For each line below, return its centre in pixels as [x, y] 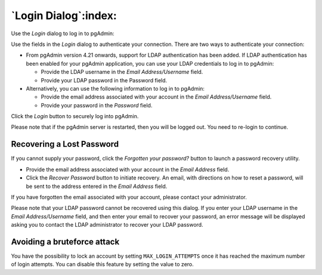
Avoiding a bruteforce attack [65, 242]
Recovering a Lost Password [65, 144]
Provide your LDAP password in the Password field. [104, 80]
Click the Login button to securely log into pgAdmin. [75, 116]
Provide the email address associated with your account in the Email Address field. [128, 169]
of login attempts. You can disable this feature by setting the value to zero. [102, 264]
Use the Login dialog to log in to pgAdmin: [63, 33]
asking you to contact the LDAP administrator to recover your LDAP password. [107, 225]
